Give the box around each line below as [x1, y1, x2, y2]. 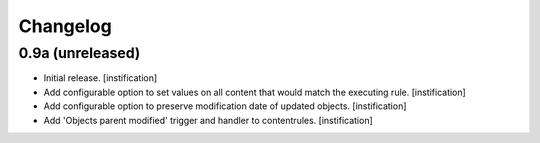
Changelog [18, 15, 112, 37]
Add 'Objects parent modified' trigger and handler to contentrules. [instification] [43, 114, 374, 126]
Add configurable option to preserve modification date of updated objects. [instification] [43, 100, 407, 112]
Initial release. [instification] [43, 72, 158, 84]
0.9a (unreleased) [18, 44, 141, 62]
